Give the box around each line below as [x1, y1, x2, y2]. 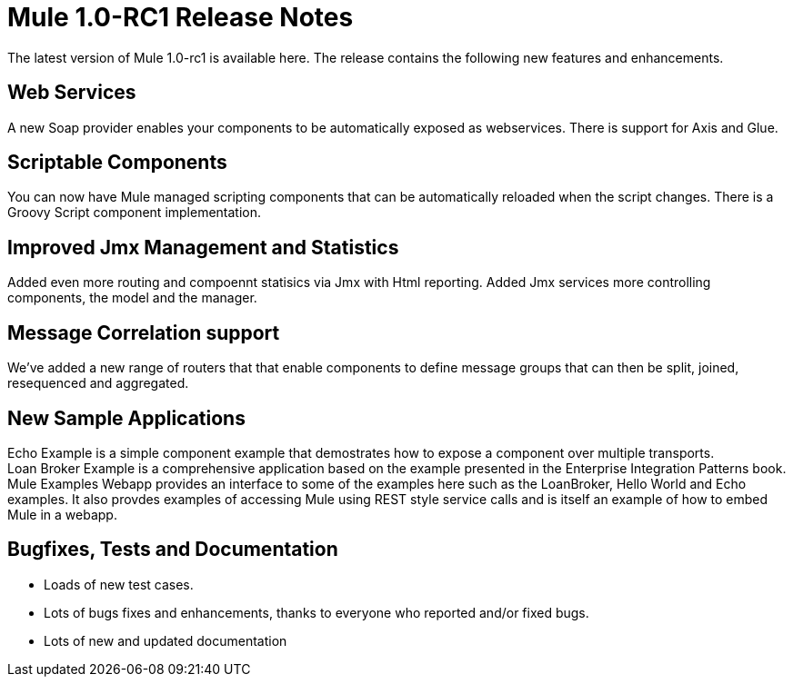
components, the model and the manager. [7, 290, 257, 306]
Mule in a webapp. [7, 506, 117, 522]
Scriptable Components [7, 151, 227, 174]
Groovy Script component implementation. [7, 204, 262, 221]
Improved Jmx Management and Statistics [7, 235, 399, 259]
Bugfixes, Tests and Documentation [7, 538, 338, 561]
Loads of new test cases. [44, 576, 194, 592]
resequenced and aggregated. [7, 375, 189, 392]
